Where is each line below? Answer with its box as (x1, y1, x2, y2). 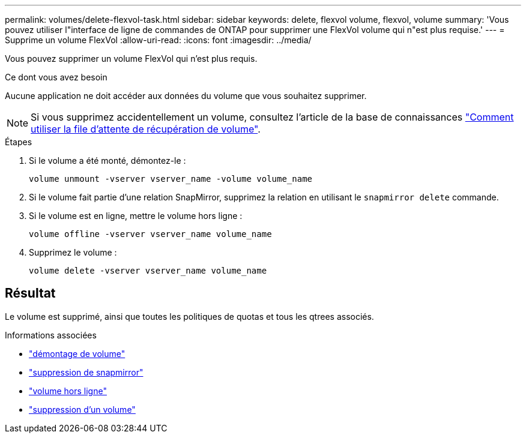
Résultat (5, 286, 56, 301)
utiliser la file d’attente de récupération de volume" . (31, 123, 261, 135)
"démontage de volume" (29, 348, 125, 359)
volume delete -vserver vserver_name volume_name (29, 266, 267, 275)
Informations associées (5, 329, 97, 340)
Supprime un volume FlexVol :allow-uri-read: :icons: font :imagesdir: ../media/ (5, 35, 312, 45)
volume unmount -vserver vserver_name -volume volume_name (29, 174, 313, 184)
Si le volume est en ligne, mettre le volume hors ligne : (29, 211, 243, 221)
